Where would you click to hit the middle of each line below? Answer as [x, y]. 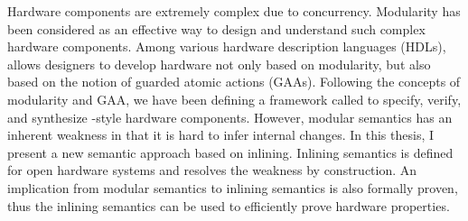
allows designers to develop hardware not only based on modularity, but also [219, 64]
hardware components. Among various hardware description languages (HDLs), [227, 46]
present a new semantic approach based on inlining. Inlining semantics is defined [230, 152]
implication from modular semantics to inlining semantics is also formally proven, [233, 187]
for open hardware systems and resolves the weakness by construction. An [212, 170]
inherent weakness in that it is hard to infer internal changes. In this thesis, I [221, 135]
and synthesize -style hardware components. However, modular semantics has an [230, 117]
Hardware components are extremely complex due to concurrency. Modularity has [234, 11]
